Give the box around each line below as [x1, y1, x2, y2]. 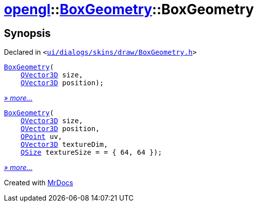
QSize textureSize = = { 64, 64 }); [20, 148, 162, 157]
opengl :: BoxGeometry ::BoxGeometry [4, 1, 254, 18]
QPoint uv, [20, 133, 63, 141]
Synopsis [4, 27, 51, 39]
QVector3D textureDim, [20, 140, 108, 149]
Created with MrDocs [4, 178, 74, 187]
